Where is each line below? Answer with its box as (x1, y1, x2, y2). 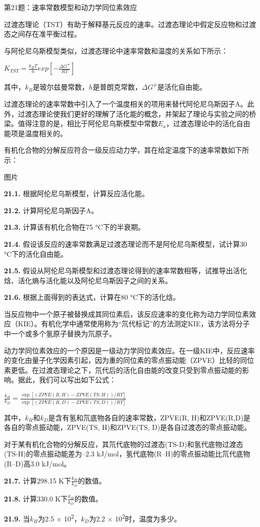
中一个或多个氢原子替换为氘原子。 (4, 328, 116, 339)
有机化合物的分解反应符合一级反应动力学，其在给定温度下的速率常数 (4, 145, 228, 155)
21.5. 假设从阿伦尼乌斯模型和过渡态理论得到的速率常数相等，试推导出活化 (4, 265, 247, 276)
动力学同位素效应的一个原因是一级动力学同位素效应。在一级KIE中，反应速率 (4, 345, 255, 355)
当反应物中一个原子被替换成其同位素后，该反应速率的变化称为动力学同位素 (4, 308, 249, 319)
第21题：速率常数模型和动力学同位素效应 (4, 2, 137, 12)
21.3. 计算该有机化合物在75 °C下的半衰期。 (4, 222, 145, 232)
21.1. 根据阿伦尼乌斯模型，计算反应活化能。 (4, 188, 149, 199)
